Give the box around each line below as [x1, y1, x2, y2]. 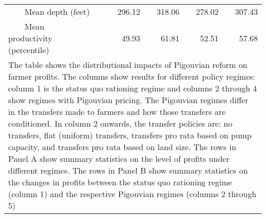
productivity [8, 32, 53, 44]
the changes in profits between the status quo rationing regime [8, 176, 232, 188]
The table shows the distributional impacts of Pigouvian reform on [8, 59, 248, 70]
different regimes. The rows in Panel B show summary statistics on [8, 164, 248, 176]
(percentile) [8, 44, 50, 56]
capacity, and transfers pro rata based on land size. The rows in [8, 141, 236, 153]
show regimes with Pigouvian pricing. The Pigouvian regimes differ [8, 94, 249, 106]
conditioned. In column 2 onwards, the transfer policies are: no [8, 117, 233, 129]
